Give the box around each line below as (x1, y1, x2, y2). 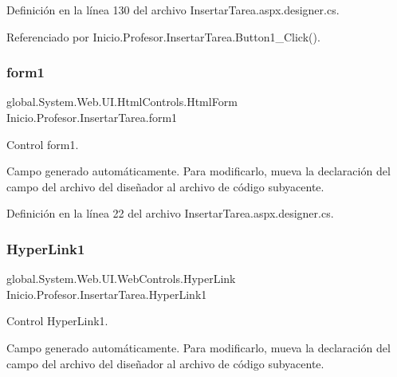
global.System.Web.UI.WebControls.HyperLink (6, 270, 236, 287)
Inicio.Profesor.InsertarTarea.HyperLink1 (6, 285, 207, 302)
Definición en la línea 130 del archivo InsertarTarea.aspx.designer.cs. (6, 2, 340, 18)
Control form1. (6, 135, 79, 152)
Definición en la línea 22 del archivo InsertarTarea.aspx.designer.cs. (6, 205, 334, 222)
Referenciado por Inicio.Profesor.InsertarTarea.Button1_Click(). (6, 28, 320, 45)
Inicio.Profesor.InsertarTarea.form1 (6, 109, 178, 125)
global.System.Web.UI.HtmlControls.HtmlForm (6, 93, 238, 110)
